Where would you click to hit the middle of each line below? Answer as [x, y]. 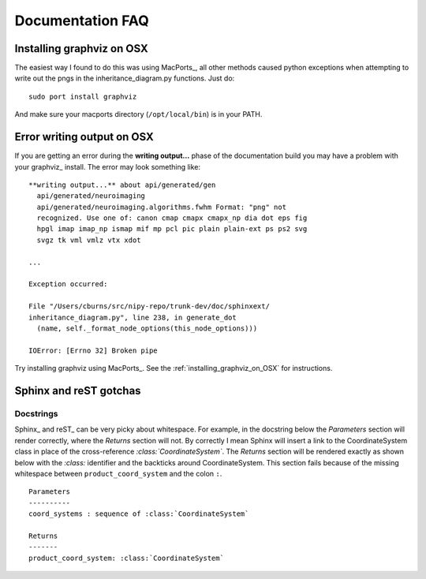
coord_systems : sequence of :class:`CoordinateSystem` [139, 514]
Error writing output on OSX [84, 137]
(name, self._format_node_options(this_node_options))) [147, 329]
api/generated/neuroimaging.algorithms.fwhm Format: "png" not [162, 207]
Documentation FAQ [82, 21]
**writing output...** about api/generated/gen [122, 185]
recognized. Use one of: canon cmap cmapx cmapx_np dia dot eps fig [172, 218]
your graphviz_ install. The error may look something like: [108, 166]
